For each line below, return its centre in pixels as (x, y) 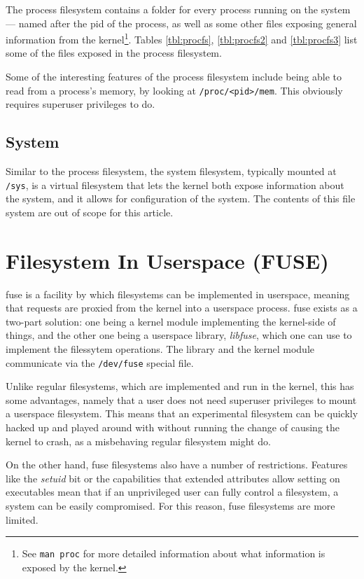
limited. (22, 519)
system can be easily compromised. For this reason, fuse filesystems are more (170, 506)
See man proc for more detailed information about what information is (174, 553)
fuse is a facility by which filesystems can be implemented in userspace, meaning (178, 294)
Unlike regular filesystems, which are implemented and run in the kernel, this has (180, 386)
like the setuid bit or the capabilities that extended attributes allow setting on (173, 478)
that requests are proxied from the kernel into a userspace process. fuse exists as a (182, 308)
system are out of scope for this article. (90, 212)
